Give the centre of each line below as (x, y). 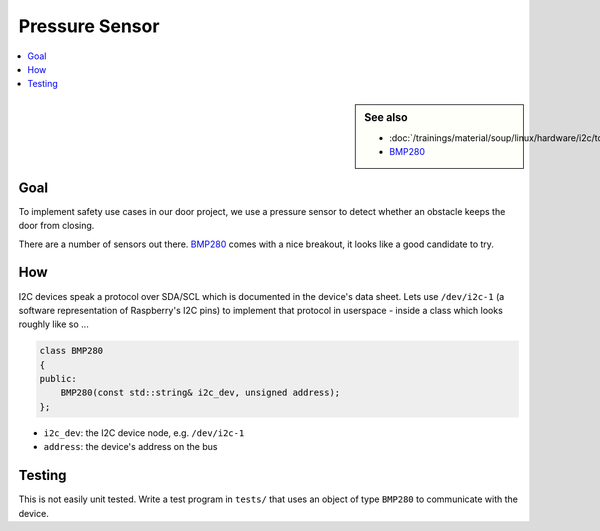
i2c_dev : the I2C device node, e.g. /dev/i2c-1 (144, 432)
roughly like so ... (53, 324)
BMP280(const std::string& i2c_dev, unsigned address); (200, 393)
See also (386, 117)
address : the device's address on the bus (130, 447)
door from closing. (56, 226)
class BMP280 (71, 351)
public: (58, 379)
